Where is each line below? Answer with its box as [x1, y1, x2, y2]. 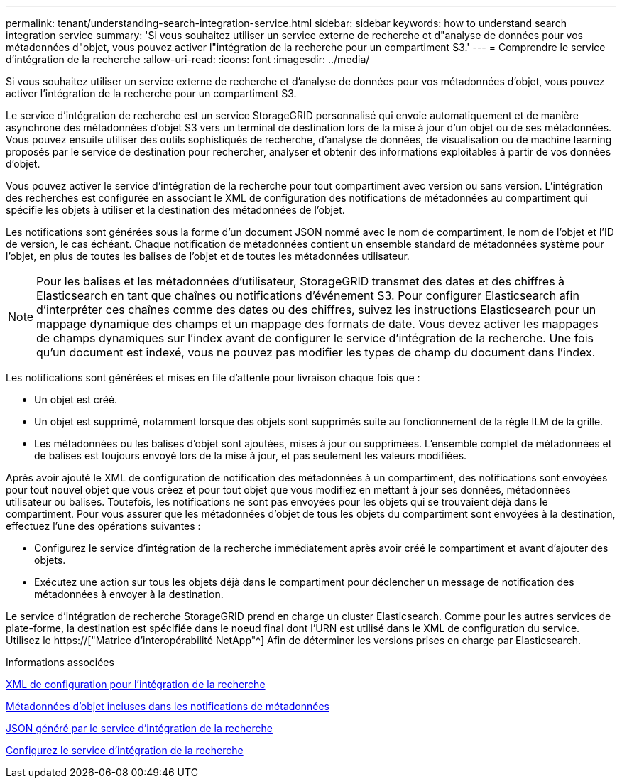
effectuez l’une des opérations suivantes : [6, 520, 201, 532]
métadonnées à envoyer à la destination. [34, 588, 224, 600]
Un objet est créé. [34, 393, 118, 405]
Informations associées [6, 656, 114, 668]
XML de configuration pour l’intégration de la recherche [6, 678, 266, 690]
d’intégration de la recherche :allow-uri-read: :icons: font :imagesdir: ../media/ [6, 53, 370, 65]
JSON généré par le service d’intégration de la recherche [6, 722, 273, 734]
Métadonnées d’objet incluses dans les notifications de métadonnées [6, 700, 329, 712]
